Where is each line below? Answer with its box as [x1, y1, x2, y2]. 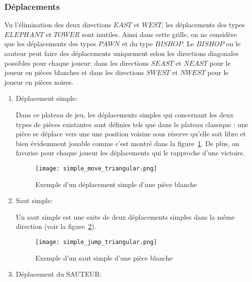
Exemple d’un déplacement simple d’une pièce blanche [35, 179, 197, 189]
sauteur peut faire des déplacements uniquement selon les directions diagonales [4, 48, 239, 58]
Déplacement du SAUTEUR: [16, 269, 102, 279]
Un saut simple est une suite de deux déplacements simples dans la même [16, 211, 235, 222]
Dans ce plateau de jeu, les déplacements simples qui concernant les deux [16, 109, 234, 119]
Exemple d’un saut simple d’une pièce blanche [35, 252, 173, 263]
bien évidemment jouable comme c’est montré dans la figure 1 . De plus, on [16, 138, 239, 148]
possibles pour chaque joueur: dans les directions [4, 57, 149, 68]
